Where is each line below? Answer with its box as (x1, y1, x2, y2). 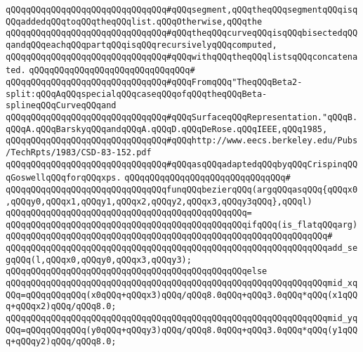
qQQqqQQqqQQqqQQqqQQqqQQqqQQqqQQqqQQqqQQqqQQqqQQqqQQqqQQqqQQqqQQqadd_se (6, 243, 358, 254)
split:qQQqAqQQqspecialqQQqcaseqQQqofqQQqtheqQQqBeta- (6, 89, 268, 99)
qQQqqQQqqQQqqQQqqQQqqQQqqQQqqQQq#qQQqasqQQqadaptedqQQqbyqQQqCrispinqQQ (6, 159, 358, 169)
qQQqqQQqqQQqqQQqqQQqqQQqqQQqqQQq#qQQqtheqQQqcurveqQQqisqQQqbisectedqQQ (6, 28, 358, 39)
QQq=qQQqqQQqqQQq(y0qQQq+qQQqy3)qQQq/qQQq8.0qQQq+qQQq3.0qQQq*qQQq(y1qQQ (6, 325, 358, 335)
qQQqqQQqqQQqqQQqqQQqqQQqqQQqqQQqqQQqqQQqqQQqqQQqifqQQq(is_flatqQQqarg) (6, 219, 358, 230)
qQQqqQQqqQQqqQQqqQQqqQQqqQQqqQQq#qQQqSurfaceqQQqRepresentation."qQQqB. (6, 112, 358, 122)
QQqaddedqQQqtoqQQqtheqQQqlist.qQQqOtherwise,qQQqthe (6, 16, 263, 27)
